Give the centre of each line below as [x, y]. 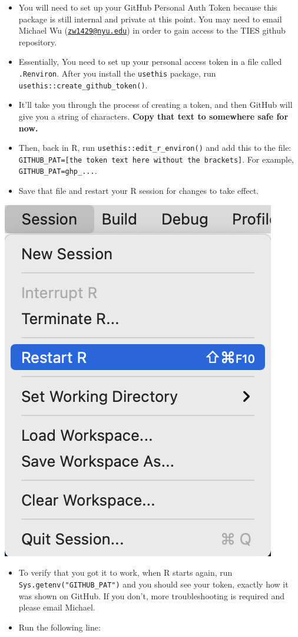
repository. [38, 42]
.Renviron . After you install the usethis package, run [117, 73]
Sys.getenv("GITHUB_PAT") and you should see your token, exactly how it [153, 584]
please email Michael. [57, 607]
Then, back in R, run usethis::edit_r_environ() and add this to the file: [155, 148]
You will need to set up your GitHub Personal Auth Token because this [148, 7]
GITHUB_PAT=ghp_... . [58, 171]
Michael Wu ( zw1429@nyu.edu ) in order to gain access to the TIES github [152, 30]
